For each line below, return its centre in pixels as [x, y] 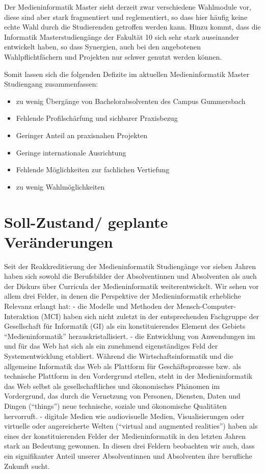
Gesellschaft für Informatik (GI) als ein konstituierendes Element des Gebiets [125, 326]
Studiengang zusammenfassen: [51, 84]
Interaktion [22, 316]
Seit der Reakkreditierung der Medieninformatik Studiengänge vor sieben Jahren [130, 266]
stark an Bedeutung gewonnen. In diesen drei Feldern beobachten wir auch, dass [129, 446]
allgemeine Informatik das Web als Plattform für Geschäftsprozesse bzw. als [123, 366]
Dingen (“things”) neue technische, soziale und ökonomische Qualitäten [115, 405]
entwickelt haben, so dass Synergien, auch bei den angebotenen [103, 47]
